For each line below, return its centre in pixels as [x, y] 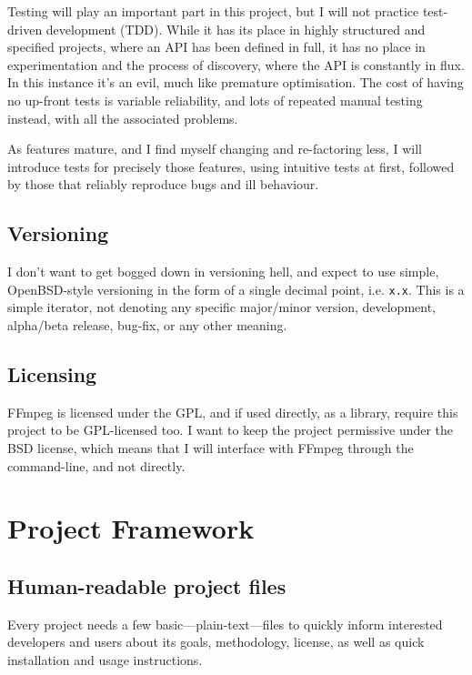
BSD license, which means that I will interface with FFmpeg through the [211, 447]
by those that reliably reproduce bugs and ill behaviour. [163, 184]
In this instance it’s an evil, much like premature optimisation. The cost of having [236, 82]
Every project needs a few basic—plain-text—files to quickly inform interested [225, 624]
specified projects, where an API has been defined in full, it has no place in [216, 47]
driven [25, 29]
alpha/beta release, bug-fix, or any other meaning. [147, 324]
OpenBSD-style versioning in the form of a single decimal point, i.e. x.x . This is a [236, 289]
